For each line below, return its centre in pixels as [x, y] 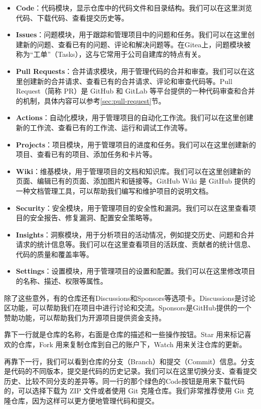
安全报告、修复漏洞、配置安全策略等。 [93, 218]
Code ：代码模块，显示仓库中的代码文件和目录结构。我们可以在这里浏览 [134, 8]
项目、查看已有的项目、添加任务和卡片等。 [86, 154]
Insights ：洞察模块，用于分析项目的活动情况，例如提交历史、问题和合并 [135, 234]
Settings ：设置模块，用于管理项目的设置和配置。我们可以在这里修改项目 [136, 271]
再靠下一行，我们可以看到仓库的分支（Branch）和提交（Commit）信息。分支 [129, 361]
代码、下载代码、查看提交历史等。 [72, 17]
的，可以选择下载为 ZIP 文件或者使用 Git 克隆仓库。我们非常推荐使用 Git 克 [129, 391]
